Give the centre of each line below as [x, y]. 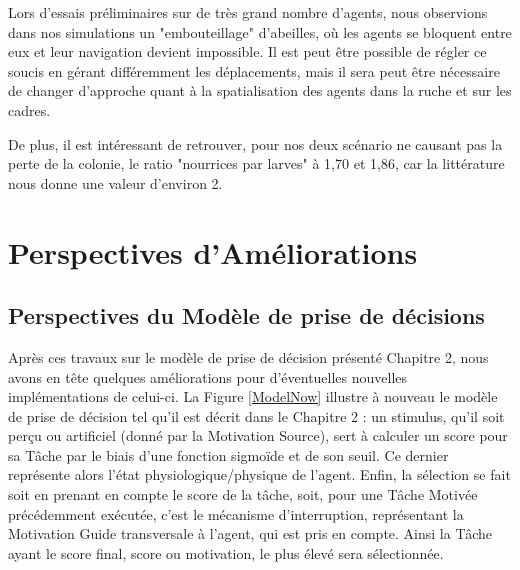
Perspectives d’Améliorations [213, 251]
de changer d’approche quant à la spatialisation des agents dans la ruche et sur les [260, 90]
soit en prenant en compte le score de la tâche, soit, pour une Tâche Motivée [243, 494]
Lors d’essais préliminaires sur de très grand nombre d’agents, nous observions [248, 12]
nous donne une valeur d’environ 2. [115, 182]
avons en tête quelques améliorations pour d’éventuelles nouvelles [208, 376]
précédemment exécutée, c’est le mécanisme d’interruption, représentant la [236, 513]
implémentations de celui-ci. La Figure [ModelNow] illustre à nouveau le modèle [253, 396]
